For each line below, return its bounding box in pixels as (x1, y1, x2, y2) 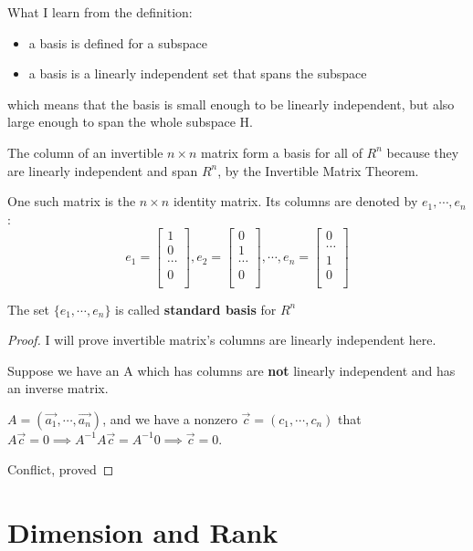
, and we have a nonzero (102, 409, 237, 428)
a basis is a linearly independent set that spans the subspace (28, 64, 367, 83)
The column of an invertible (7, 142, 163, 161)
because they (386, 142, 459, 161)
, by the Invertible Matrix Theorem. (217, 161, 419, 180)
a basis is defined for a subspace (28, 33, 208, 52)
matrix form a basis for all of (201, 142, 363, 161)
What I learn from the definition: (7, 3, 193, 21)
